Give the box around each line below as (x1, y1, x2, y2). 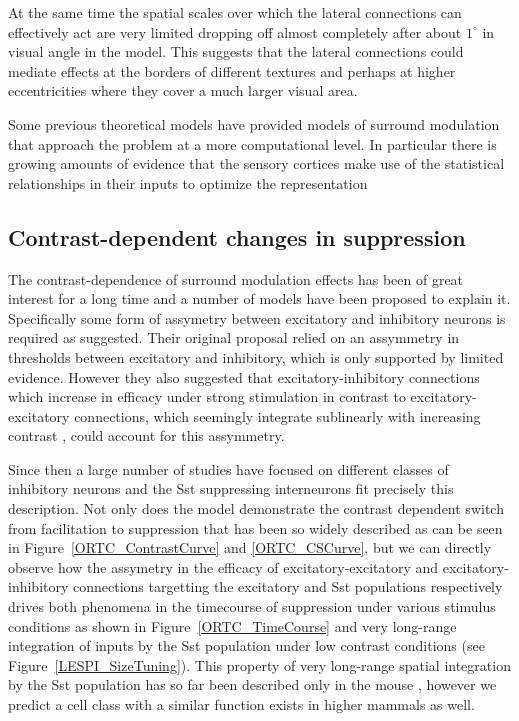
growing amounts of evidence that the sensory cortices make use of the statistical (8, 153, 505, 174)
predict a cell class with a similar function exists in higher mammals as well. (8, 694, 475, 715)
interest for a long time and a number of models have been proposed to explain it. (8, 288, 511, 309)
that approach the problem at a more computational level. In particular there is (8, 133, 497, 154)
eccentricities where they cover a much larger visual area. (8, 80, 358, 101)
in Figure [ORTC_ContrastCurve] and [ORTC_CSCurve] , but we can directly (8, 537, 492, 558)
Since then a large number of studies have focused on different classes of (8, 458, 449, 479)
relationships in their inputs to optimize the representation (8, 172, 368, 193)
